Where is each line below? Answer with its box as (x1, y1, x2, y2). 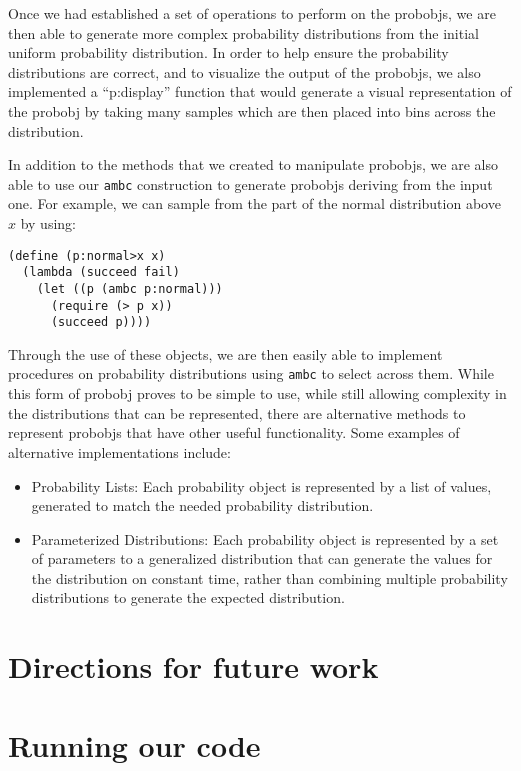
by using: (20, 213, 76, 233)
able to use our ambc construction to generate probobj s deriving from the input (8, 173, 493, 194)
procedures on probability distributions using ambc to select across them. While (8, 363, 494, 384)
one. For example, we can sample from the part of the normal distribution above (8, 193, 501, 214)
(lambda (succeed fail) (22, 265, 180, 280)
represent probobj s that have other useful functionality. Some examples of (8, 422, 460, 443)
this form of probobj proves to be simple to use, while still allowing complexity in (8, 383, 507, 404)
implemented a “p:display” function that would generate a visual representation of (8, 81, 512, 102)
